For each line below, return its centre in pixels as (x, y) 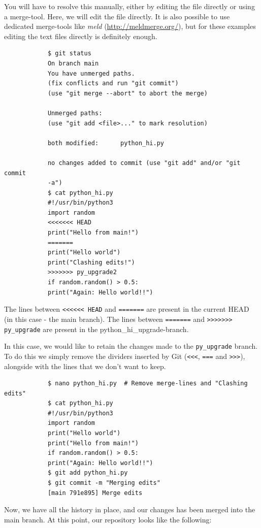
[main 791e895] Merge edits (95, 493)
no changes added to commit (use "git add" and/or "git (144, 163)
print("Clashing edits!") (91, 262)
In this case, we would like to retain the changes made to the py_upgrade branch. (131, 346)
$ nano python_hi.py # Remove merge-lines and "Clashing (148, 384)
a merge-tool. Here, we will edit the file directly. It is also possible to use (117, 16)
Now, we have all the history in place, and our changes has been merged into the (130, 509)
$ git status (69, 54)
